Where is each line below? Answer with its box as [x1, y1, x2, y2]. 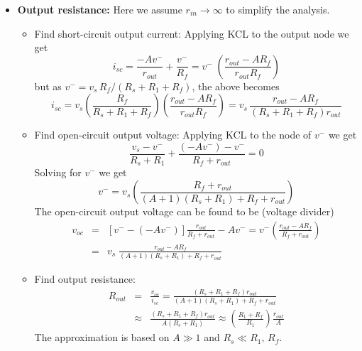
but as [34, 78, 62, 93]
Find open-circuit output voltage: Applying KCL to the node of [34, 127, 312, 142]
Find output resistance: [34, 271, 136, 286]
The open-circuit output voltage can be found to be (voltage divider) [34, 204, 334, 219]
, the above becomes [192, 78, 280, 93]
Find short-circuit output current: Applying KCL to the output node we [34, 26, 349, 40]
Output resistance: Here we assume [17, 2, 182, 16]
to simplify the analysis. [226, 2, 330, 16]
